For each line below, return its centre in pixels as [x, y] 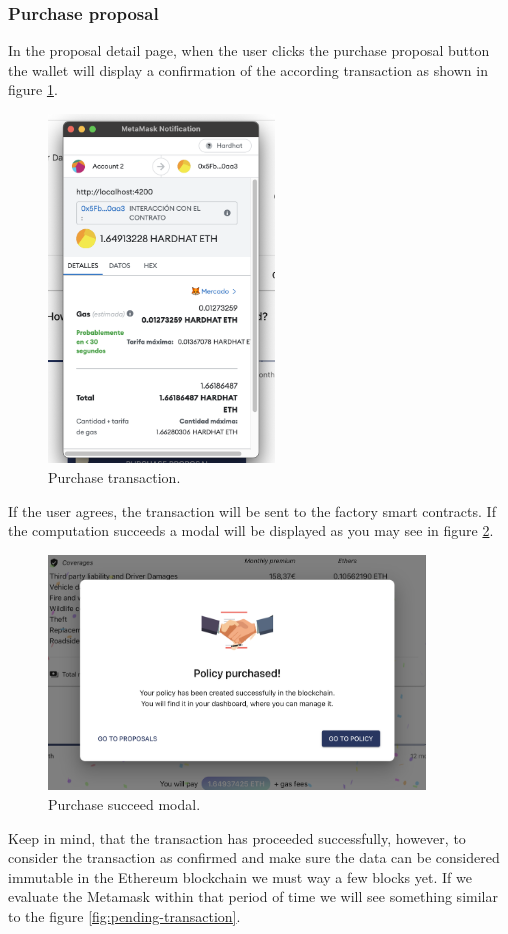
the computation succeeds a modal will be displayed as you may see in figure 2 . [251, 530]
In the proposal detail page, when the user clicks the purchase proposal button [249, 50]
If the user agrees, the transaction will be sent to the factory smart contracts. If [252, 510]
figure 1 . [33, 89]
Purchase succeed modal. [124, 804]
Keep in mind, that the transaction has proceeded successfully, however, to [237, 837]
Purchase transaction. [114, 476]
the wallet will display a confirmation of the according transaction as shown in [248, 69]
